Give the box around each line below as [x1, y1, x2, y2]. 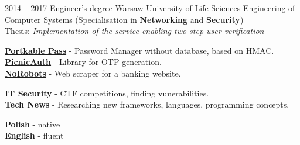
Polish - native [5, 118, 60, 130]
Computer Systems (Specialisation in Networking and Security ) [5, 13, 244, 25]
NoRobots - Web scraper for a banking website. [5, 67, 181, 79]
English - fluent [5, 129, 64, 141]
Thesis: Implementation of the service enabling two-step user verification [5, 25, 264, 37]
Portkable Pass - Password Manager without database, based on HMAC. [5, 44, 274, 56]
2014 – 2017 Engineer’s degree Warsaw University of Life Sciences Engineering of [5, 2, 295, 13]
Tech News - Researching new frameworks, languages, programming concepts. [5, 98, 289, 111]
